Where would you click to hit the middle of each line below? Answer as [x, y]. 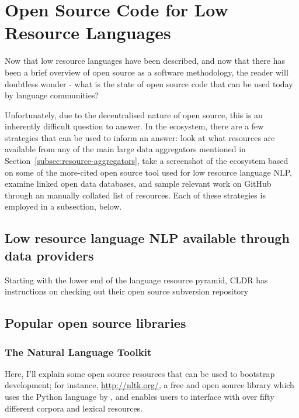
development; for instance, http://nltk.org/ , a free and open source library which [149, 385]
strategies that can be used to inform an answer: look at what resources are [140, 137]
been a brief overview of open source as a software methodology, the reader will [147, 72]
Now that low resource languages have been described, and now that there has [145, 61]
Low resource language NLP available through [147, 238]
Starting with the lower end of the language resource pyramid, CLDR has [136, 280]
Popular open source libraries [95, 323]
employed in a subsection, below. [63, 206]
